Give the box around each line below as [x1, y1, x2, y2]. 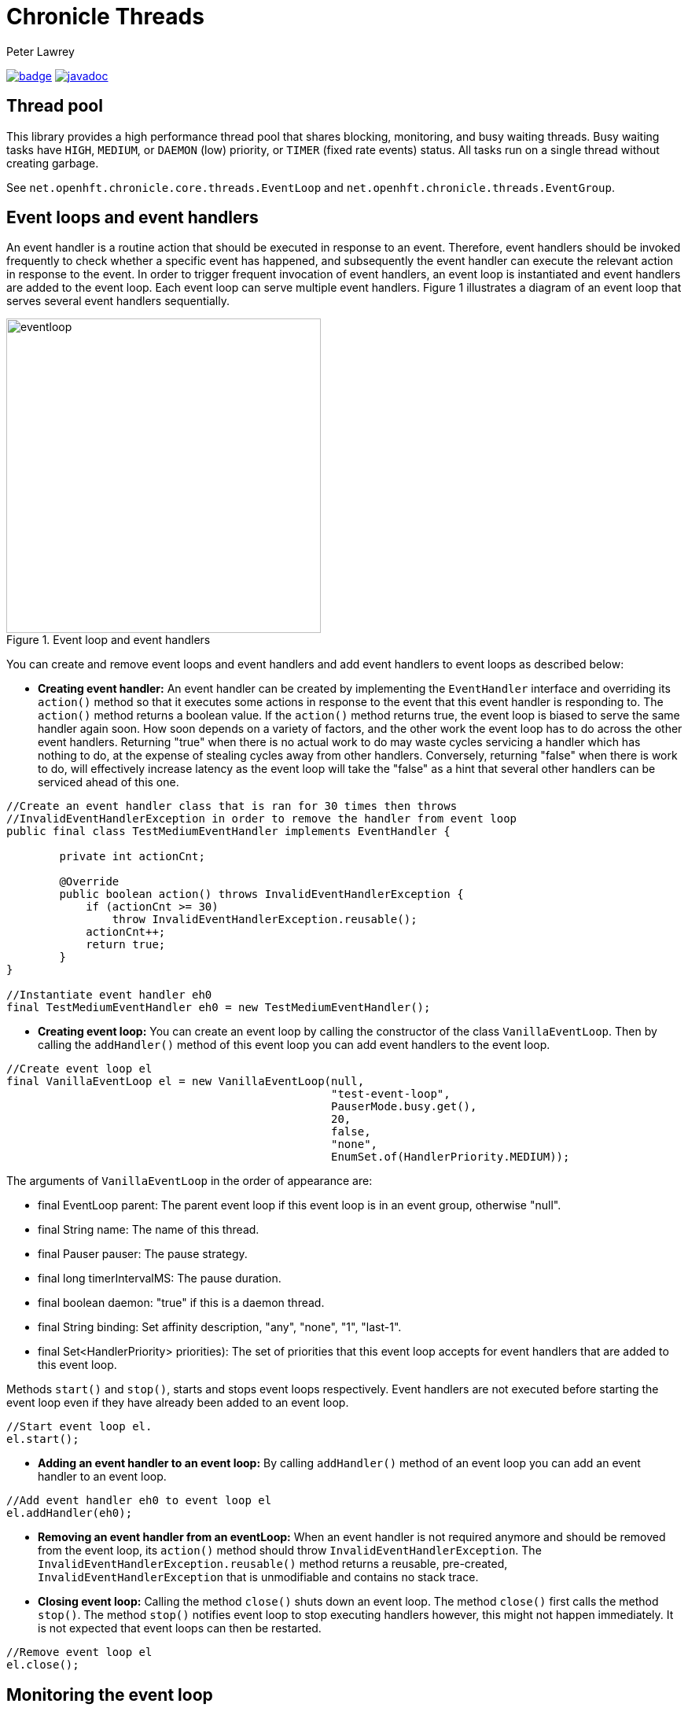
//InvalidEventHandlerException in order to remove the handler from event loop [6, 812, 517, 826]
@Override [59, 875, 120, 889]
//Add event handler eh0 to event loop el [6, 1494, 272, 1507]
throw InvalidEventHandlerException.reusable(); [112, 913, 418, 926]
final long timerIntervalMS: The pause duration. [38, 1271, 281, 1286]
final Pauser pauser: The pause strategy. [38, 1247, 248, 1261]
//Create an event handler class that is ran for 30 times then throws [6, 800, 458, 813]
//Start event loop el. [6, 1420, 153, 1433]
